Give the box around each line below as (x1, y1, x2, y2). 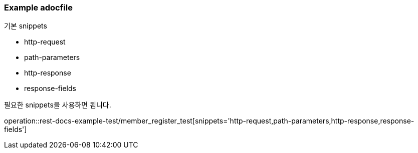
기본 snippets (4, 21, 47, 30)
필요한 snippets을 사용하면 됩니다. (4, 100, 111, 109)
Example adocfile (4, 2, 73, 12)
